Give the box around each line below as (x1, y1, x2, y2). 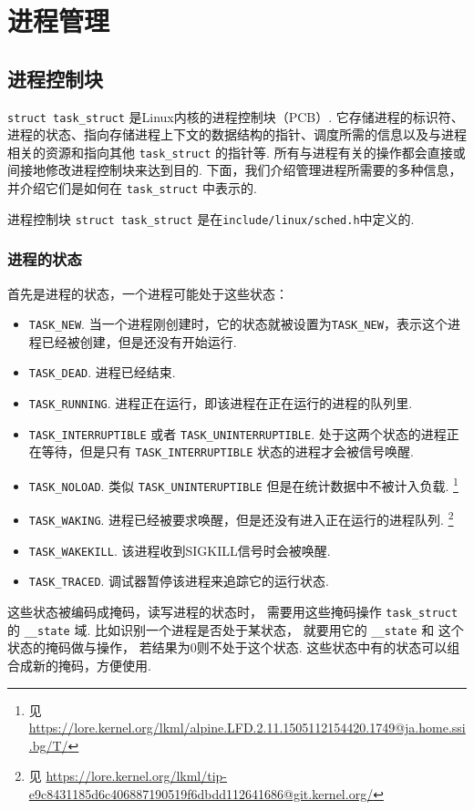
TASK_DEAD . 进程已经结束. (28, 363, 176, 382)
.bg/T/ (28, 735, 68, 754)
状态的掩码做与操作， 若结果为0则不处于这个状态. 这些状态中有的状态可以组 (7, 638, 460, 657)
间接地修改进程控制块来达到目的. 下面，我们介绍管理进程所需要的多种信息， (7, 160, 462, 179)
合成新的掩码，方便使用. (7, 655, 151, 674)
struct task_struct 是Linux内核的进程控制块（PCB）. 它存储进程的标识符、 (7, 107, 464, 126)
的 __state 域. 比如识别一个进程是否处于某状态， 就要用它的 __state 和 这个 (7, 620, 464, 639)
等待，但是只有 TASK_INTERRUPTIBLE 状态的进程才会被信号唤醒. (41, 442, 414, 461)
